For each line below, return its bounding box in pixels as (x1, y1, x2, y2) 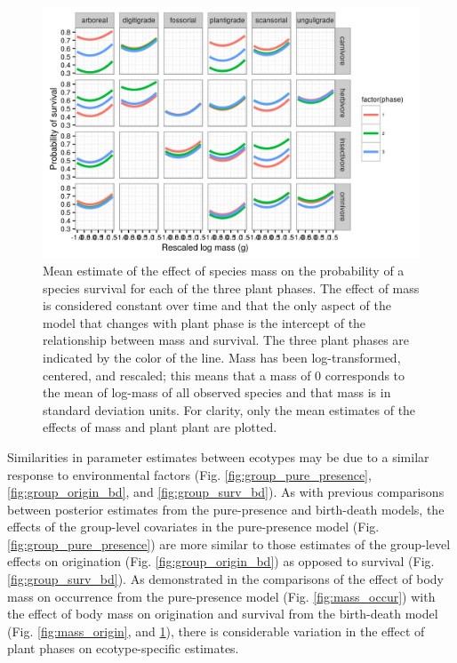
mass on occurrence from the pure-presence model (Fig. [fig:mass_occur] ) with (7, 587, 436, 605)
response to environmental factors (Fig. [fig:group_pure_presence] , (7, 465, 372, 483)
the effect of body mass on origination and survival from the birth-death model (7, 604, 438, 623)
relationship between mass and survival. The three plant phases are (43, 331, 410, 349)
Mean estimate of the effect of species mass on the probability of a (43, 260, 405, 279)
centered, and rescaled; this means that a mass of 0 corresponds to (43, 365, 405, 384)
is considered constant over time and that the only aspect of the (43, 296, 391, 315)
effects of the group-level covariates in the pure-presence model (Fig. (7, 517, 380, 536)
